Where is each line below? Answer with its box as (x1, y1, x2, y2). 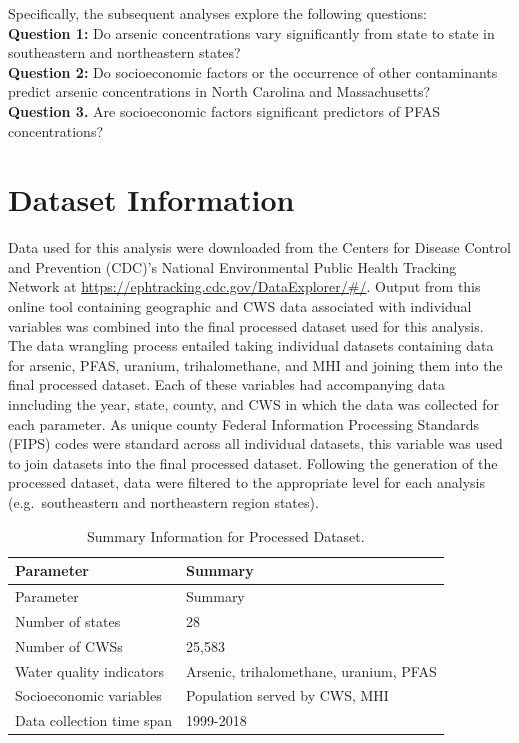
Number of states (15, 610, 121, 631)
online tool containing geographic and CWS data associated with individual (8, 296, 472, 317)
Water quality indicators (15, 660, 165, 681)
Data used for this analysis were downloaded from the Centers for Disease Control (8, 237, 511, 258)
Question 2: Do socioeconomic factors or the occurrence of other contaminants (8, 61, 498, 82)
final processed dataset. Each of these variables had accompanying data (8, 374, 445, 395)
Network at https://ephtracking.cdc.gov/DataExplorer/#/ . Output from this (8, 276, 481, 297)
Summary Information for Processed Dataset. (86, 525, 365, 546)
